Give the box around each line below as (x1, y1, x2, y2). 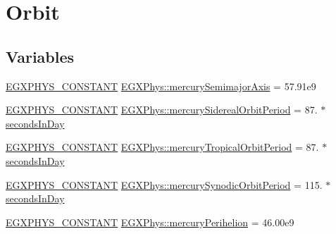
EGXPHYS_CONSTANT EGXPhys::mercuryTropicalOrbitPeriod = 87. (6, 140, 319, 154)
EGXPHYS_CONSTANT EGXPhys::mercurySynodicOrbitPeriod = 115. (6, 177, 323, 192)
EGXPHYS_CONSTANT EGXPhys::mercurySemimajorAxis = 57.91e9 (6, 78, 316, 93)
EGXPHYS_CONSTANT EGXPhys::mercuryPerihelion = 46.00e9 (6, 214, 294, 229)
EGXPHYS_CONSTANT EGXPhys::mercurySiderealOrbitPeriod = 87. (6, 102, 318, 117)
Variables (6, 45, 75, 67)
